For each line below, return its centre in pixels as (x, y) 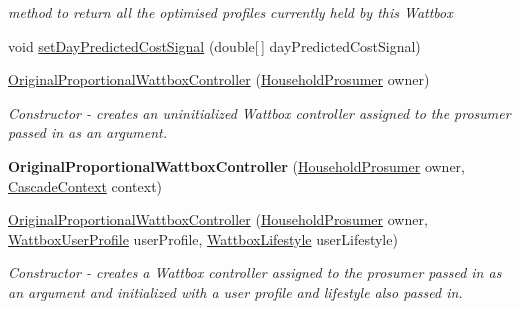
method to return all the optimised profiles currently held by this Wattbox (230, 12)
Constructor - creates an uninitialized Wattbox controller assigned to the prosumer (259, 112)
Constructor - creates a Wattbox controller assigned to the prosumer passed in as (255, 272)
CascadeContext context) (85, 185)
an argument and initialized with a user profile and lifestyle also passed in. (235, 291)
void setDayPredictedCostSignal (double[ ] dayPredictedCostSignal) (214, 45)
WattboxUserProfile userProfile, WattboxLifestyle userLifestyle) (203, 238)
